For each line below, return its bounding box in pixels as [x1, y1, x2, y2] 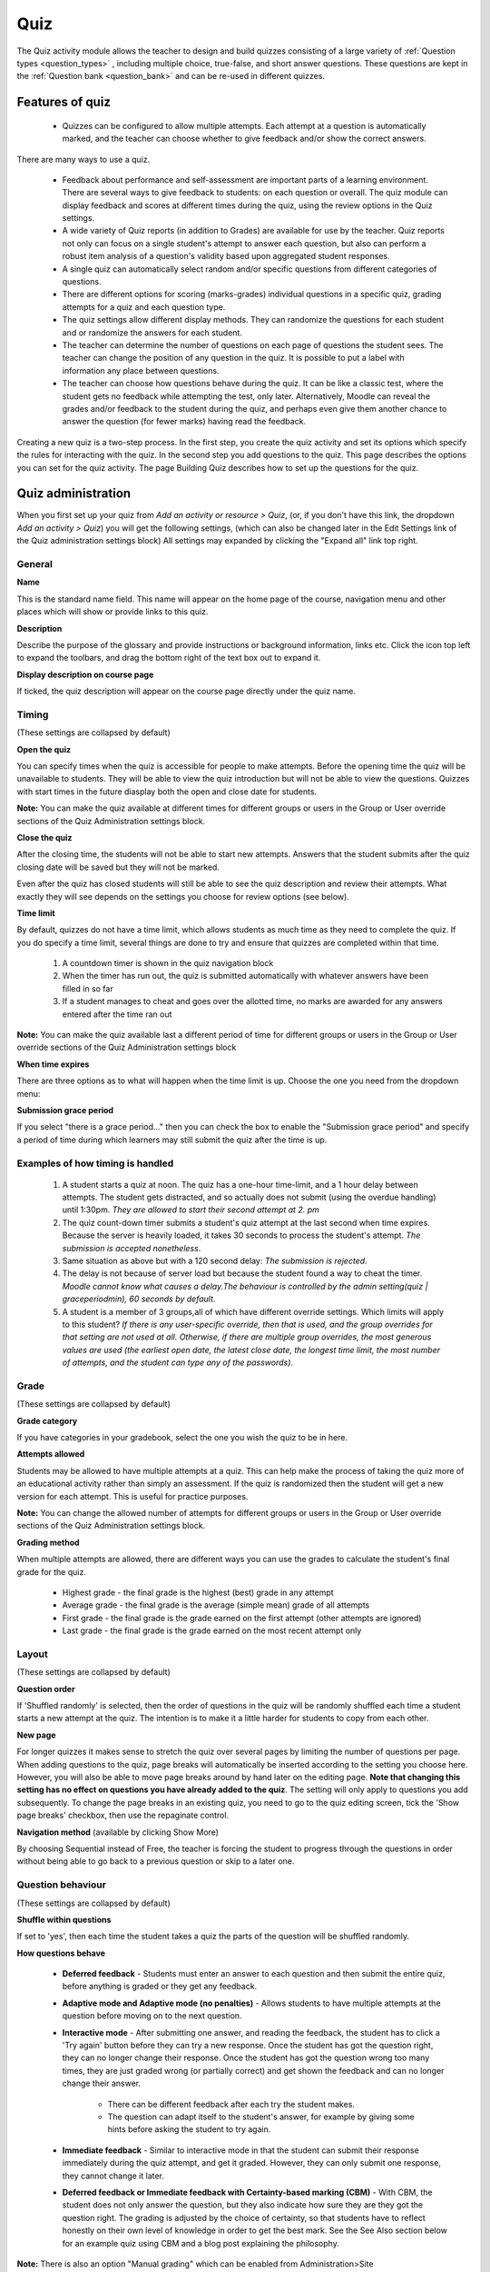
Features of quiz [16, 95, 111, 110]
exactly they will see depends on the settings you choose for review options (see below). [16, 891, 349, 902]
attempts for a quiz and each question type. [62, 301, 226, 313]
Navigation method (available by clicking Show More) [16, 1827, 220, 1838]
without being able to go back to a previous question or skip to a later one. [16, 1856, 295, 1867]
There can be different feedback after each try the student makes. [107, 2098, 356, 2109]
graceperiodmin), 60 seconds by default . [62, 1293, 216, 1304]
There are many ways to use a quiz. [16, 154, 151, 164]
